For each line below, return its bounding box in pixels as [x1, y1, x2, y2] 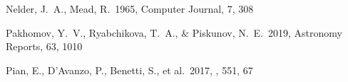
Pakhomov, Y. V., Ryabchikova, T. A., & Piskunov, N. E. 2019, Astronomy [6, 25, 342, 40]
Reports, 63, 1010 [6, 39, 83, 54]
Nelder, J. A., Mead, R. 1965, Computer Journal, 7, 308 [6, 1, 254, 16]
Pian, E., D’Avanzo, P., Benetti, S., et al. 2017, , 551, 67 [6, 62, 253, 77]
